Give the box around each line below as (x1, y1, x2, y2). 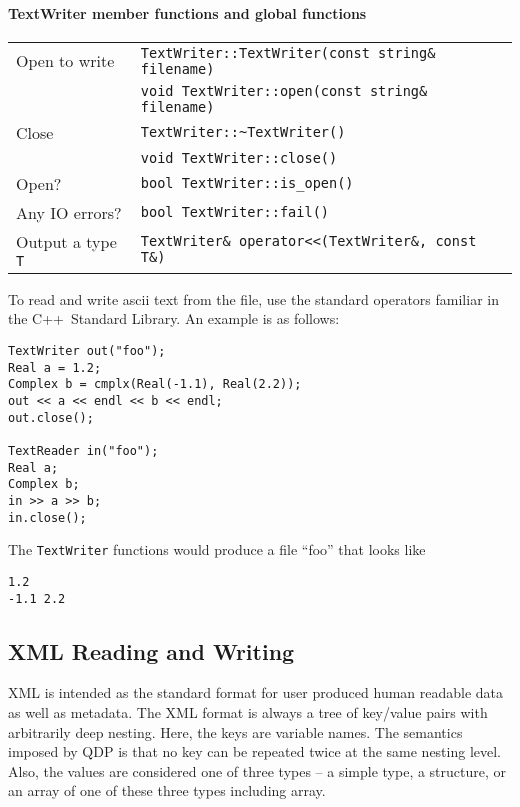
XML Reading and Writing (8, 635, 295, 666)
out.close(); (8, 410, 94, 425)
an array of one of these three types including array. (8, 780, 326, 801)
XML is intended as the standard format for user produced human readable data (8, 682, 504, 703)
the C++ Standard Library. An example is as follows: (8, 308, 340, 329)
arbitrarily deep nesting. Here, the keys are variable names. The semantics (8, 721, 463, 742)
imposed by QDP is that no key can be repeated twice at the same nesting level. (8, 741, 502, 762)
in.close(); (8, 510, 87, 525)
